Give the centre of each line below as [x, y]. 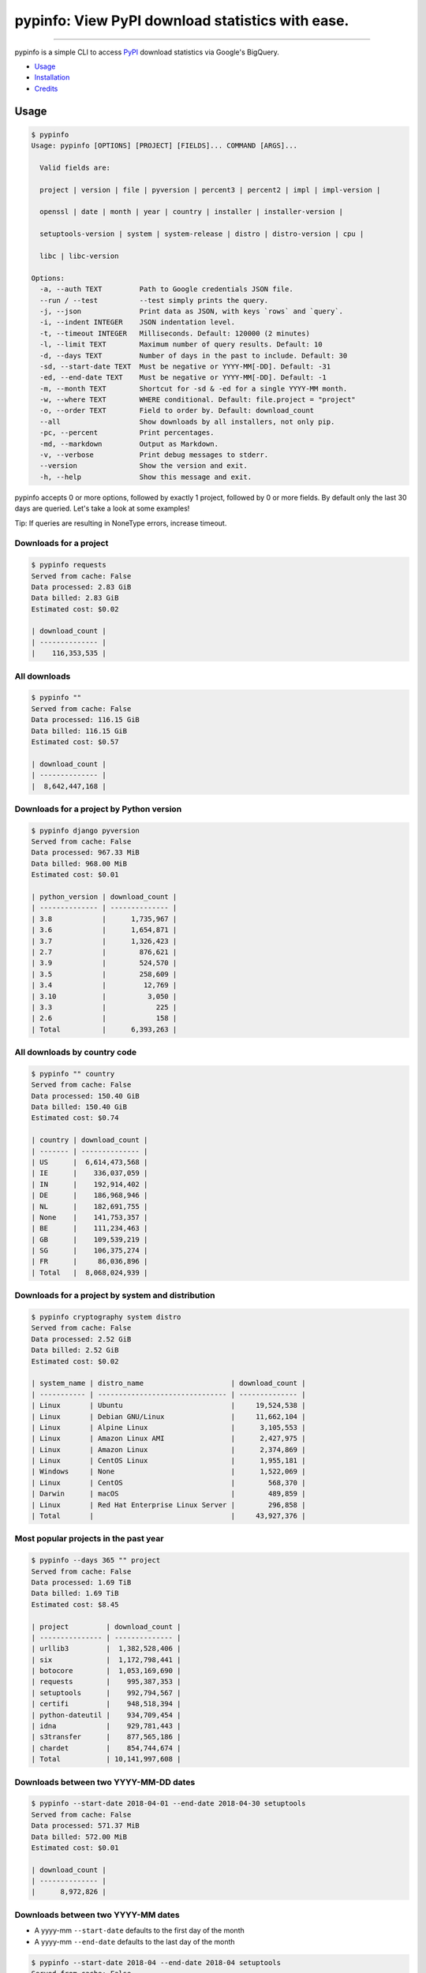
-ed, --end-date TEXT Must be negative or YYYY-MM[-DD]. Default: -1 [183, 378]
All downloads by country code [76, 1052]
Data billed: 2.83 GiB [75, 598]
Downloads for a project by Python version [98, 809]
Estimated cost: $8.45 [75, 1604]
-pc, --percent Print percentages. [127, 433]
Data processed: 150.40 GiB [85, 1096]
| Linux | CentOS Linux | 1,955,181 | [168, 1461]
